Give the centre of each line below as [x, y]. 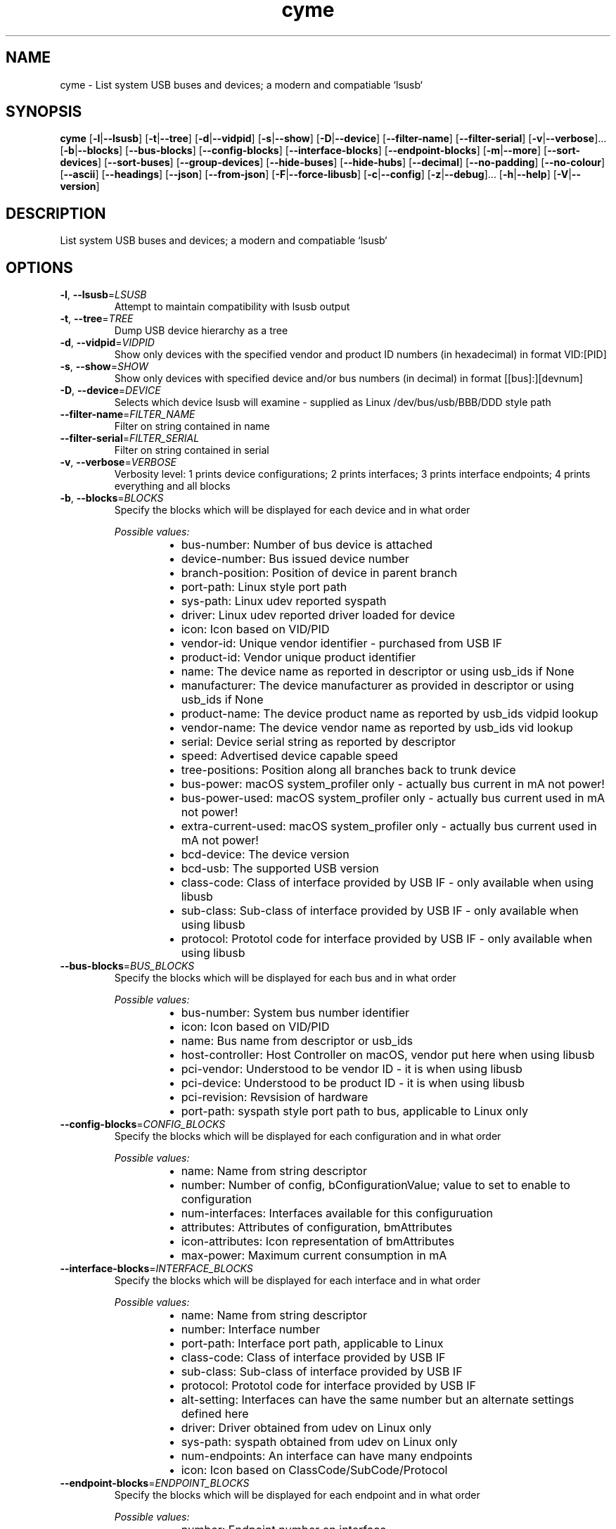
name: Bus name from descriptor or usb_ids [297, 1041]
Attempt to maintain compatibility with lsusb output [232, 307]
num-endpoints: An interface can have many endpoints [327, 1456]
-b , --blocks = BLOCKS [112, 498]
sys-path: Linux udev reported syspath [284, 601]
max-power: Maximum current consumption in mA [314, 1256]
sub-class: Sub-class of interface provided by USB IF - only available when [380, 911]
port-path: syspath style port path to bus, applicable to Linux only [354, 1111]
